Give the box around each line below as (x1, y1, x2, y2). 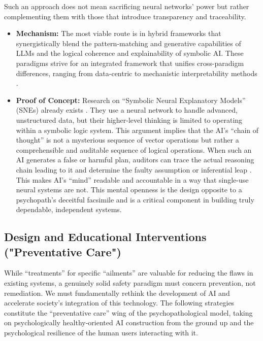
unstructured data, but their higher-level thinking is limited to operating (16, 114, 243, 125)
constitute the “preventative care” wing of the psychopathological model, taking (4, 307, 253, 318)
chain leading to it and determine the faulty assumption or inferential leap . (16, 164, 252, 175)
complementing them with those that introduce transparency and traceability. (4, 11, 246, 21)
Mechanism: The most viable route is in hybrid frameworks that (16, 28, 221, 39)
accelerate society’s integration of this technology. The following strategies (4, 297, 235, 308)
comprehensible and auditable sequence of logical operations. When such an (16, 144, 252, 155)
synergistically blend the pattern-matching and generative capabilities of (16, 38, 241, 48)
